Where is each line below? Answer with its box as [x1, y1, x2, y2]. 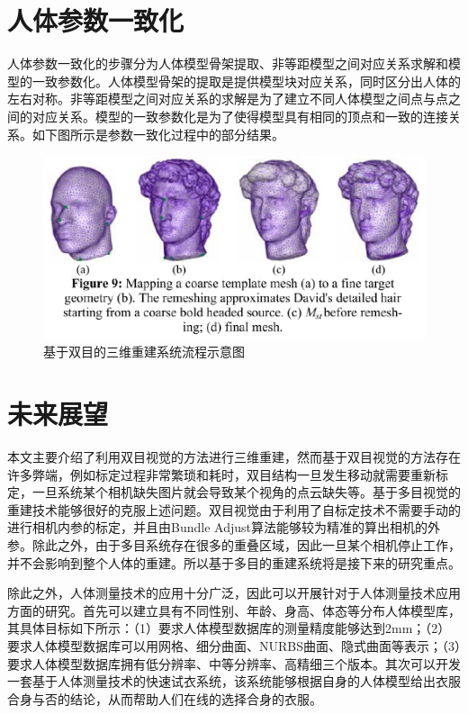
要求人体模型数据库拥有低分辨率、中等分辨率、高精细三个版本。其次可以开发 [7, 654, 461, 673]
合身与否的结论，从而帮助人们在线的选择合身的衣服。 [7, 689, 322, 708]
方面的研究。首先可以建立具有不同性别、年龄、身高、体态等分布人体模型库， [7, 601, 461, 619]
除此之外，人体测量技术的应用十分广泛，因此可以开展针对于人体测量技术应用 [7, 583, 461, 602]
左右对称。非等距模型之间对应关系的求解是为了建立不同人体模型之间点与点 [7, 89, 448, 108]
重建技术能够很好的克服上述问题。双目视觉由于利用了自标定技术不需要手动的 [7, 500, 461, 519]
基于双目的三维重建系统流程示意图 [43, 342, 245, 361]
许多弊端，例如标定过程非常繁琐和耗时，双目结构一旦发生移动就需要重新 [7, 465, 436, 484]
